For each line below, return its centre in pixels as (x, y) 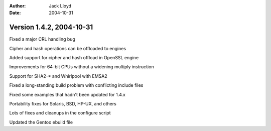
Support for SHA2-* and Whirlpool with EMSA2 (58, 76)
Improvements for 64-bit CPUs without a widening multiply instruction (82, 67)
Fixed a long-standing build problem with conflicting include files (76, 85)
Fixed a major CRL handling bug (42, 39)
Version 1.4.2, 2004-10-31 (51, 27)
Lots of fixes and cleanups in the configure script (60, 113)
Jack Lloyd (60, 6)
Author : (18, 6)
